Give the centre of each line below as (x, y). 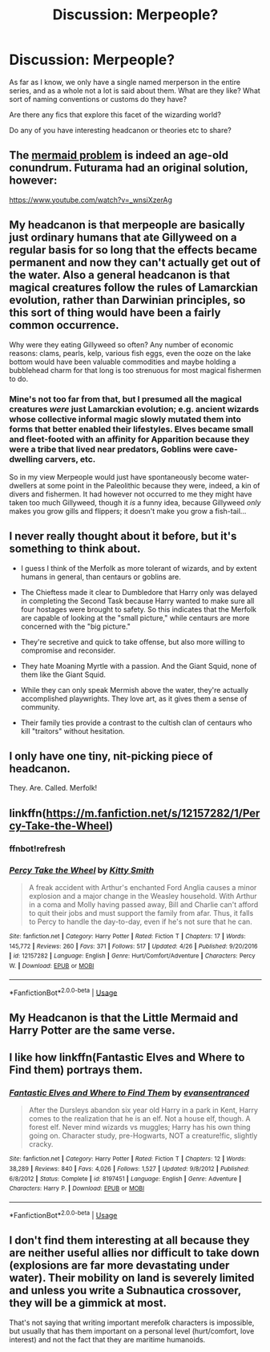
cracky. (41, 1144)
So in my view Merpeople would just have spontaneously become (118, 477)
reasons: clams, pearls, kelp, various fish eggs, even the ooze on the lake (130, 353)
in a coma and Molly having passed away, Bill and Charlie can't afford (143, 905)
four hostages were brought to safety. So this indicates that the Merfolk (139, 609)
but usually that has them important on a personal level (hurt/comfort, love (132, 1331)
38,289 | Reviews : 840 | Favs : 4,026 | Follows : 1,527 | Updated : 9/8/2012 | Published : (129, 1169)
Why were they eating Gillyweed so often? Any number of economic (121, 344)
